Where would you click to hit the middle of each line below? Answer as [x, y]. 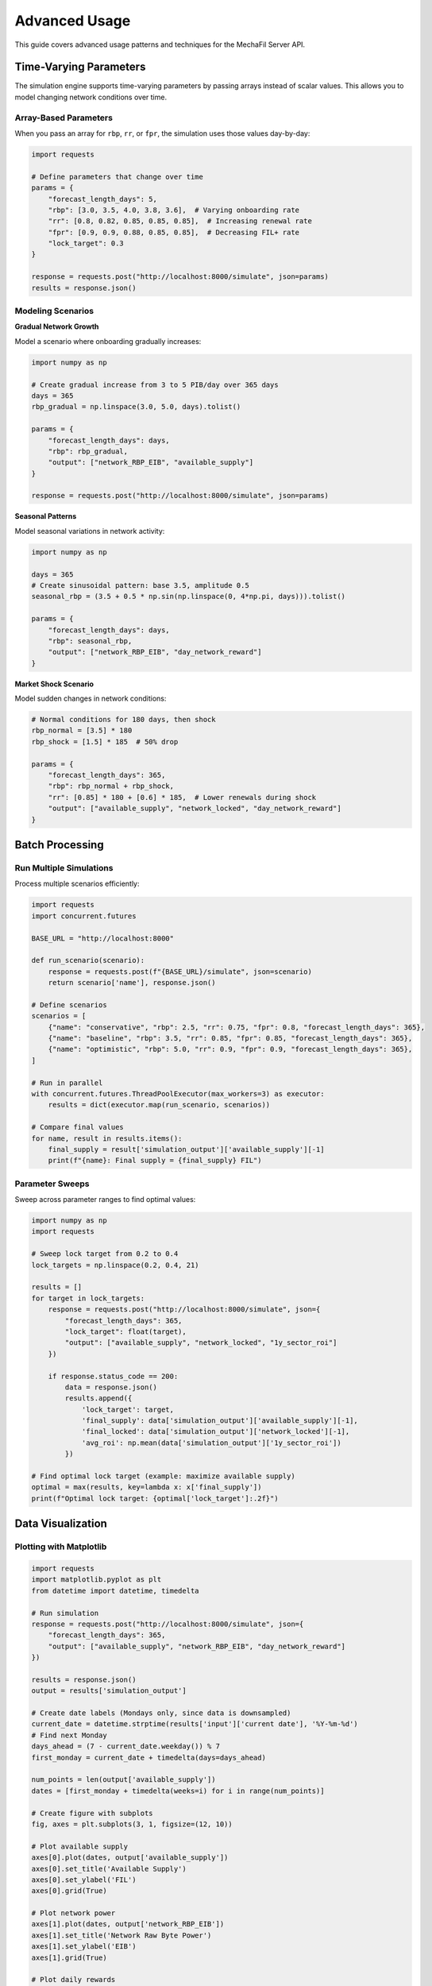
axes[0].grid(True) [69, 1891]
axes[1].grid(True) [69, 1957]
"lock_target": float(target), [125, 1331]
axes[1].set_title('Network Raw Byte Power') [121, 1935]
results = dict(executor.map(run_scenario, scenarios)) [159, 1105]
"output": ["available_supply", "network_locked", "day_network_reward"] [195, 809]
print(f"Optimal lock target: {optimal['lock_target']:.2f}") [155, 1498]
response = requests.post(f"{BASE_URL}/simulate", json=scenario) [180, 972]
